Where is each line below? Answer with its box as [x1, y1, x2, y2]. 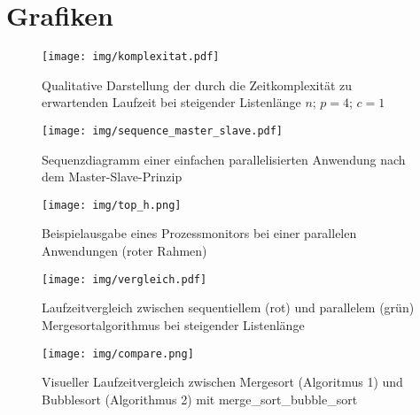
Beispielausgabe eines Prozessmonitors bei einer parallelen [42, 224, 357, 242]
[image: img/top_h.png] [42, 198, 182, 211]
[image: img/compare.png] [42, 347, 194, 360]
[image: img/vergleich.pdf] [42, 273, 207, 286]
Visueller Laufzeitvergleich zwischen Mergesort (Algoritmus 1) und [42, 373, 403, 391]
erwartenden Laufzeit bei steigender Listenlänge [42, 93, 301, 111]
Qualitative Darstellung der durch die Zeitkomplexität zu [42, 75, 353, 94]
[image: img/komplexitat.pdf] [42, 50, 220, 64]
